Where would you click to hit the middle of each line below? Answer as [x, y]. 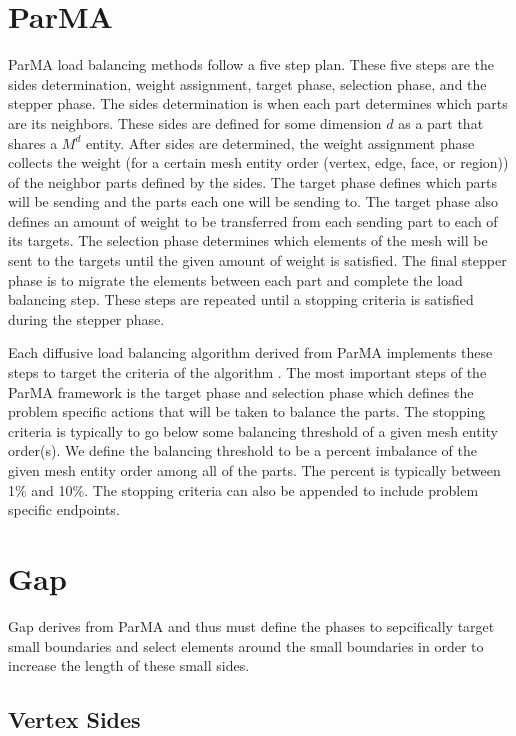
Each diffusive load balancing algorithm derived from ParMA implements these [250, 352]
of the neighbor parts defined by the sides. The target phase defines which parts [253, 181]
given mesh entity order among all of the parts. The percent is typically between [254, 470]
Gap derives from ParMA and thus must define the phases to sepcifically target [251, 625]
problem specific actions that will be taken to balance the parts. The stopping [247, 411]
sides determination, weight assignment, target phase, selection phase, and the [247, 83]
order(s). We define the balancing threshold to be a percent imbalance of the [242, 450]
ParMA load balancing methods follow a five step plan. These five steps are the [251, 64]
